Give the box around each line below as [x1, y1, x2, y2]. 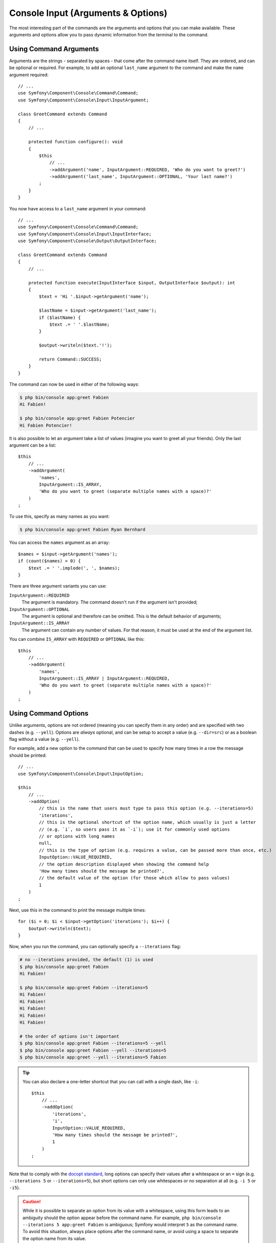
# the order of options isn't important [19, 1033, 119, 1039]
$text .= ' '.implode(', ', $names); [28, 565, 120, 571]
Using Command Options [9, 709, 89, 718]
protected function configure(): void [28, 139, 123, 145]
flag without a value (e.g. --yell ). [9, 736, 80, 742]
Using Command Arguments [9, 45, 99, 53]
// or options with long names [39, 833, 115, 839]
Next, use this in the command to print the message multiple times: [9, 907, 146, 913]
